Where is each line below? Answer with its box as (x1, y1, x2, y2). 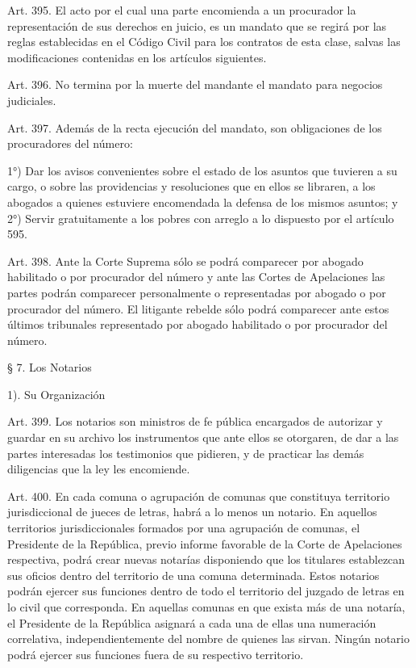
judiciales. (7, 91, 56, 108)
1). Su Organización (7, 385, 106, 402)
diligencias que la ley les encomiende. (7, 460, 190, 477)
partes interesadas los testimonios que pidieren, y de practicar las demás (7, 444, 364, 461)
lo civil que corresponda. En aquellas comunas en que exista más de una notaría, (7, 599, 406, 615)
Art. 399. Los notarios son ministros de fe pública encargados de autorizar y (7, 413, 383, 430)
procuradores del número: (7, 135, 133, 152)
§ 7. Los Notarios (7, 359, 92, 376)
